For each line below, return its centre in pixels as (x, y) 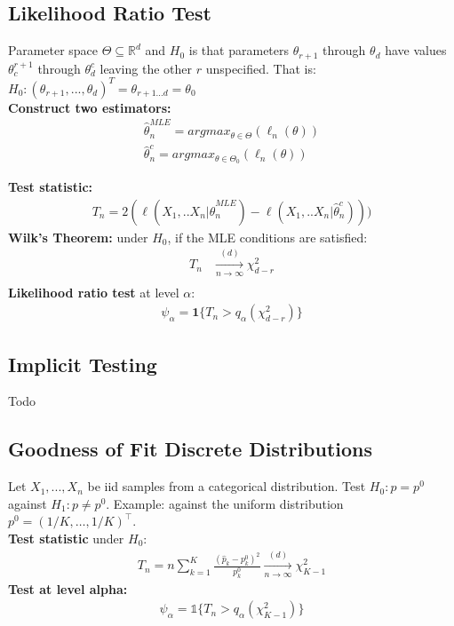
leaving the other (146, 68)
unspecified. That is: (261, 68)
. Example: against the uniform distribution (225, 503)
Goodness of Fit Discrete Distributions (191, 449)
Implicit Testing (83, 364)
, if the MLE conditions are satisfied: (267, 237)
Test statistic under (66, 539)
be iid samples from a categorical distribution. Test (227, 486)
